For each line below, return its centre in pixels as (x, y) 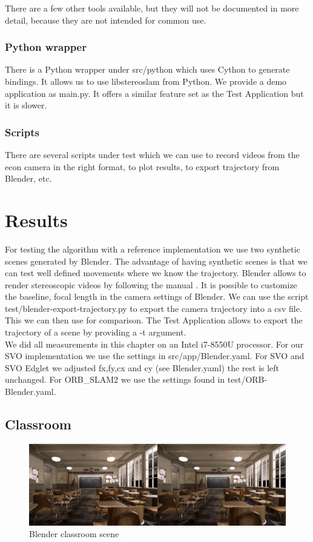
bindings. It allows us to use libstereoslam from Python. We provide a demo (146, 81)
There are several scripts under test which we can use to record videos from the (152, 154)
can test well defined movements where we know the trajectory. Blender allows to (156, 273)
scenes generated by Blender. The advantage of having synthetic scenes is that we (156, 261)
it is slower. (26, 105)
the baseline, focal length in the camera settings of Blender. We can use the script (157, 296)
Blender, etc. (28, 178)
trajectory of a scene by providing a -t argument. (96, 332)
